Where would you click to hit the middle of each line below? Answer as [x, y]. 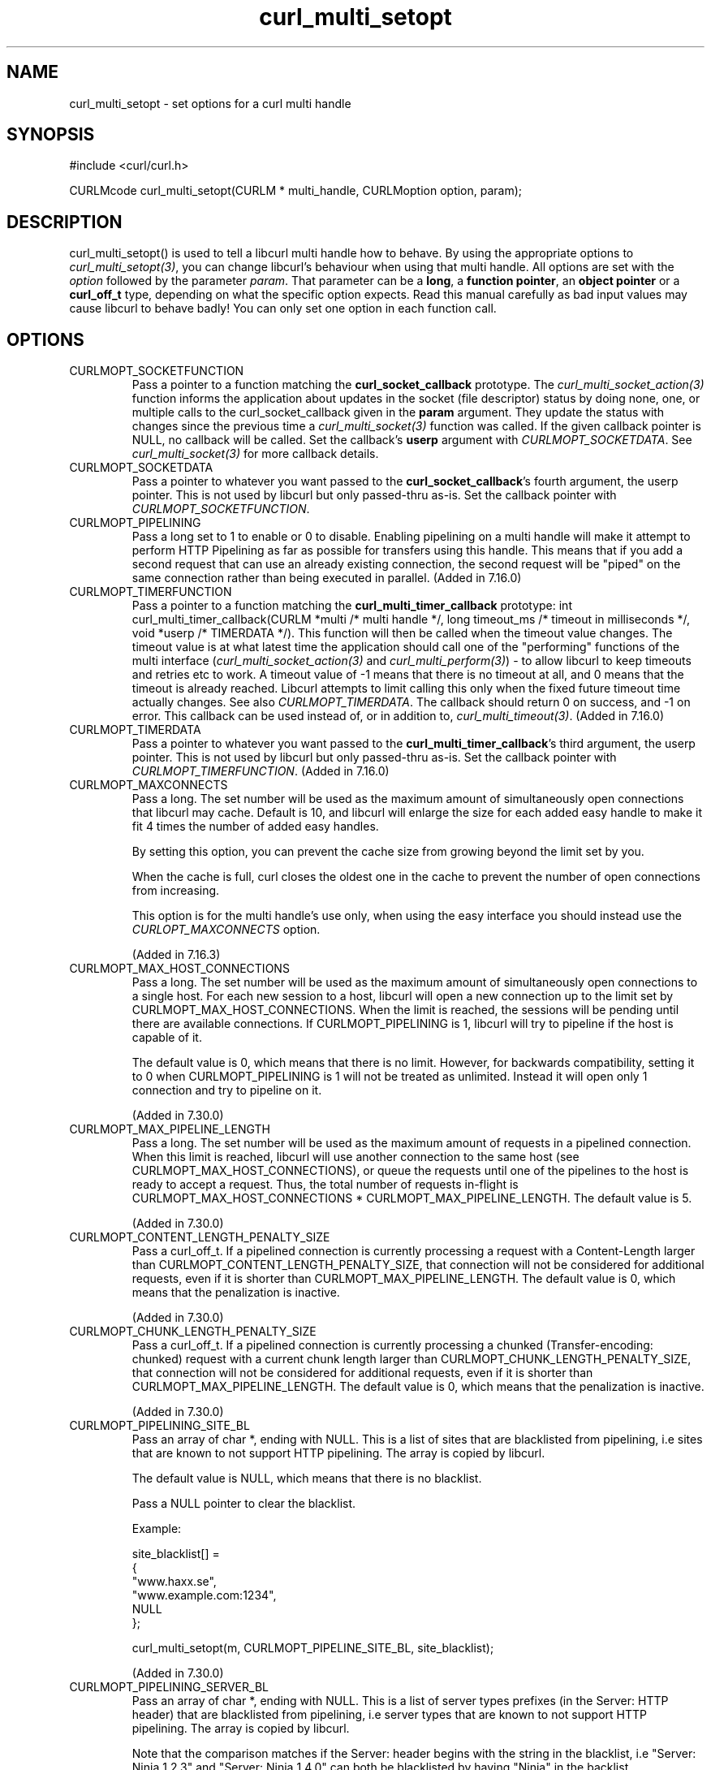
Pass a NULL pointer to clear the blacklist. [244, 1504]
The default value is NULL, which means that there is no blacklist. [307, 1479]
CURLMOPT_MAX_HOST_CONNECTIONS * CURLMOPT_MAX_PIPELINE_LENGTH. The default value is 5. [412, 1198]
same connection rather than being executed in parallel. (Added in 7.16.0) [327, 578]
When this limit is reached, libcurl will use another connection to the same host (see [355, 1157]
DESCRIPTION [65, 222]
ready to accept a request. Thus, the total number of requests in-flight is [325, 1185]
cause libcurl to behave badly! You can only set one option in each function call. [283, 309]
